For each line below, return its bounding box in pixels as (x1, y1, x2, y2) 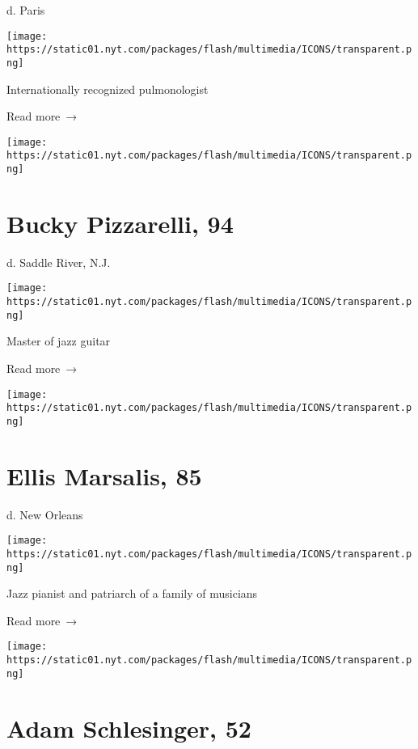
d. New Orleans (6, 506, 83, 523)
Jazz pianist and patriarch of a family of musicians (6, 585, 258, 602)
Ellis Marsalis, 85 (6, 459, 202, 492)
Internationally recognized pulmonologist (6, 80, 209, 97)
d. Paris (6, 2, 45, 18)
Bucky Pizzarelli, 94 (6, 206, 234, 239)
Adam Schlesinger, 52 (6, 711, 251, 744)
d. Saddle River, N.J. (6, 253, 111, 270)
